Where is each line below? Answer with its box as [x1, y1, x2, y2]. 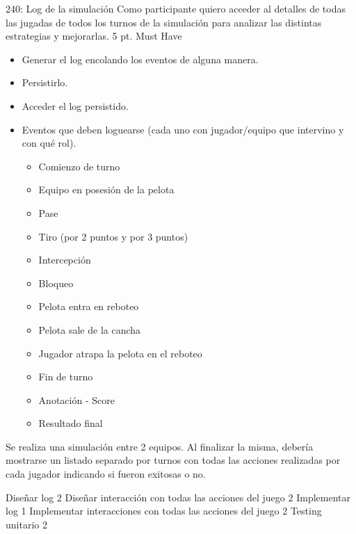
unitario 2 [6, 517, 47, 531]
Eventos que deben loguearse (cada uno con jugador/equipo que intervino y [22, 122, 344, 136]
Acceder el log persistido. [22, 98, 129, 113]
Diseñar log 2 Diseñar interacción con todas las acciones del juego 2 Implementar [6, 489, 350, 504]
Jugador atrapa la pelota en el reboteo [38, 346, 202, 360]
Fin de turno [38, 369, 93, 384]
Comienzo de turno [38, 159, 120, 173]
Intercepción [38, 252, 91, 267]
